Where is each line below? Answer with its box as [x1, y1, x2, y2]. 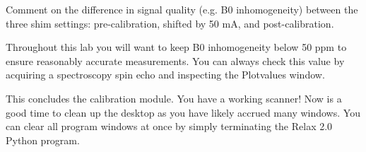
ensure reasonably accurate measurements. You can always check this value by [6, 53, 345, 68]
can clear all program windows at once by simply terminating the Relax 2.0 [6, 119, 333, 134]
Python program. [6, 132, 80, 147]
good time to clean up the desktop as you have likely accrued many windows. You [6, 105, 360, 119]
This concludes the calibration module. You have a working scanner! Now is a [6, 90, 342, 105]
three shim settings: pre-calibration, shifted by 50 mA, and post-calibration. [6, 16, 334, 30]
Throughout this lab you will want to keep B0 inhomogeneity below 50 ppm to [6, 40, 347, 54]
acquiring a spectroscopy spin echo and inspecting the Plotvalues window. [6, 67, 325, 82]
